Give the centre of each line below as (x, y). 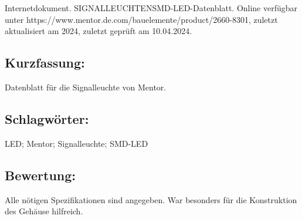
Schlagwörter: (47, 118)
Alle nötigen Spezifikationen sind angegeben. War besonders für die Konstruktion (151, 199)
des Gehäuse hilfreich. (44, 211)
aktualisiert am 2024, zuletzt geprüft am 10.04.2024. (99, 31)
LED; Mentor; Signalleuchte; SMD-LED (77, 143)
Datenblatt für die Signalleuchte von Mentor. (86, 87)
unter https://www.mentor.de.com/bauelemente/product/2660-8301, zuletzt (141, 19)
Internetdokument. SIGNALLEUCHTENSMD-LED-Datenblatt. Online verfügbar (151, 8)
